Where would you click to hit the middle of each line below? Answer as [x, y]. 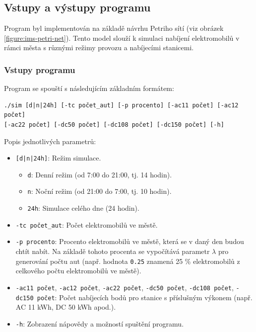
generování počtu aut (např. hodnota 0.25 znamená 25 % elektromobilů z [128, 261]
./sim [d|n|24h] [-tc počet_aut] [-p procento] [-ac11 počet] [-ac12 [121, 105]
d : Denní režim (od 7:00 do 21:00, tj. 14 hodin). [100, 174]
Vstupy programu [40, 69]
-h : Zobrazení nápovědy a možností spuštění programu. [100, 323]
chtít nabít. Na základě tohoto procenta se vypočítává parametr [113, 251]
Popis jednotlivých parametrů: [50, 141]
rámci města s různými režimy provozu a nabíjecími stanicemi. [99, 47]
